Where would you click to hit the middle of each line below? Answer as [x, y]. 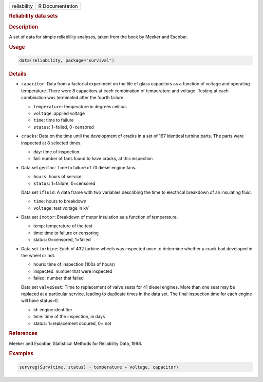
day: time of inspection [56, 152]
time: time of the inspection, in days [69, 317]
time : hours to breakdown [60, 201]
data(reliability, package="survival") [67, 60]
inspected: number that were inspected [73, 271]
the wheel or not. [38, 256]
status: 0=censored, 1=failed [62, 240]
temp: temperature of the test [63, 226]
